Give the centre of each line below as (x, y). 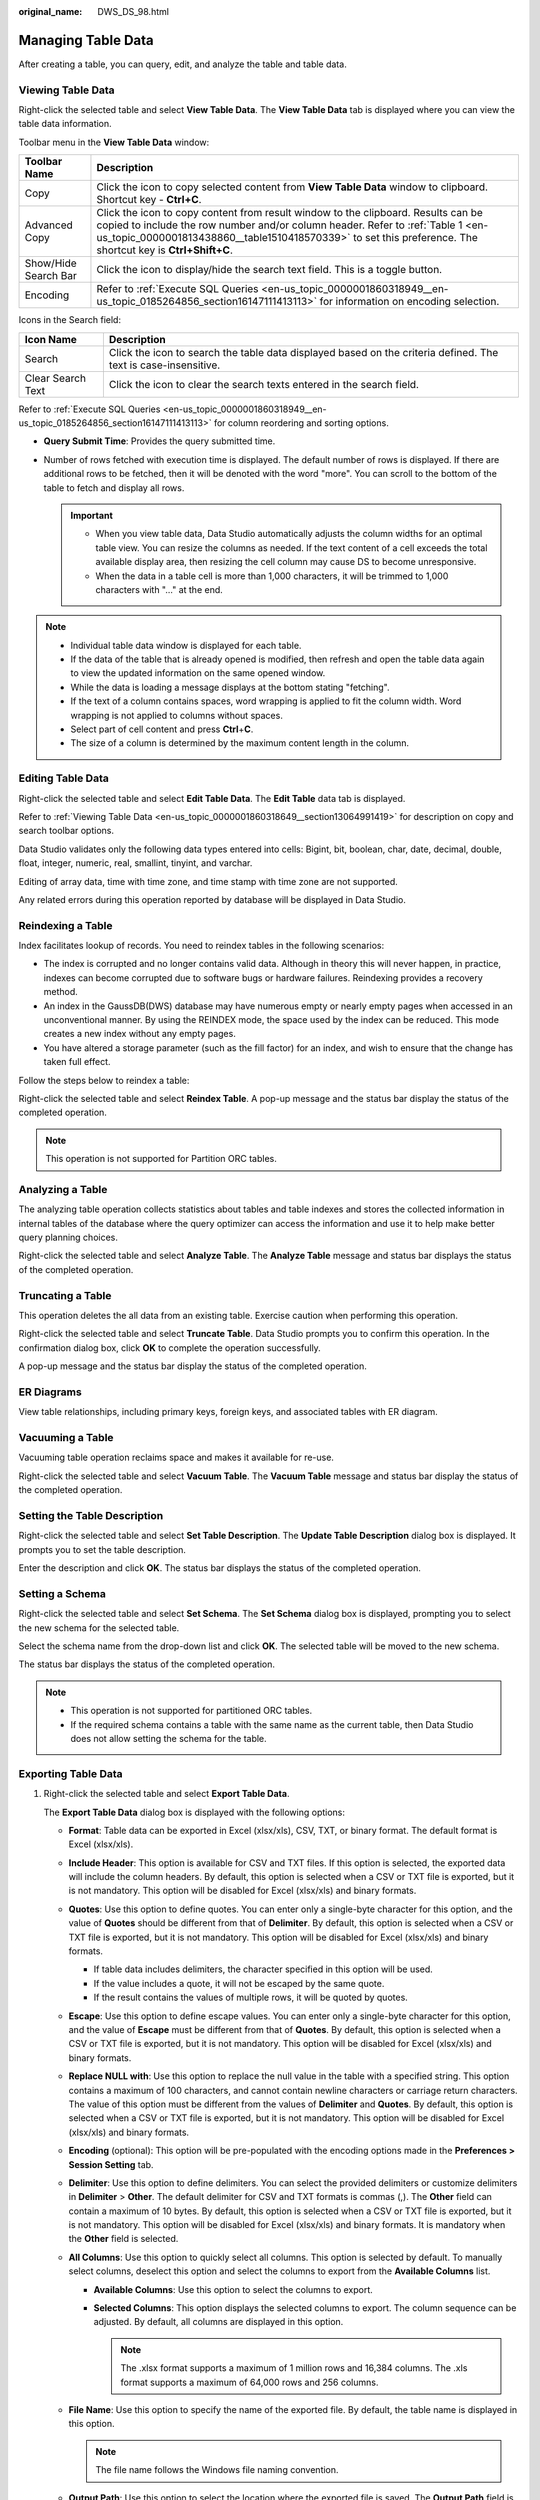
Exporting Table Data (71, 1773)
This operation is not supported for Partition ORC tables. (161, 1159)
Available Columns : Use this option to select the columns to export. (233, 2289)
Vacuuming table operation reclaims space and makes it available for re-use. (176, 1457)
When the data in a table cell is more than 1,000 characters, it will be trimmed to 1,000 (272, 576)
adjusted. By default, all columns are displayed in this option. (218, 2322)
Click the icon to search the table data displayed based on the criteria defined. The (303, 352)
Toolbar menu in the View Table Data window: (114, 142)
